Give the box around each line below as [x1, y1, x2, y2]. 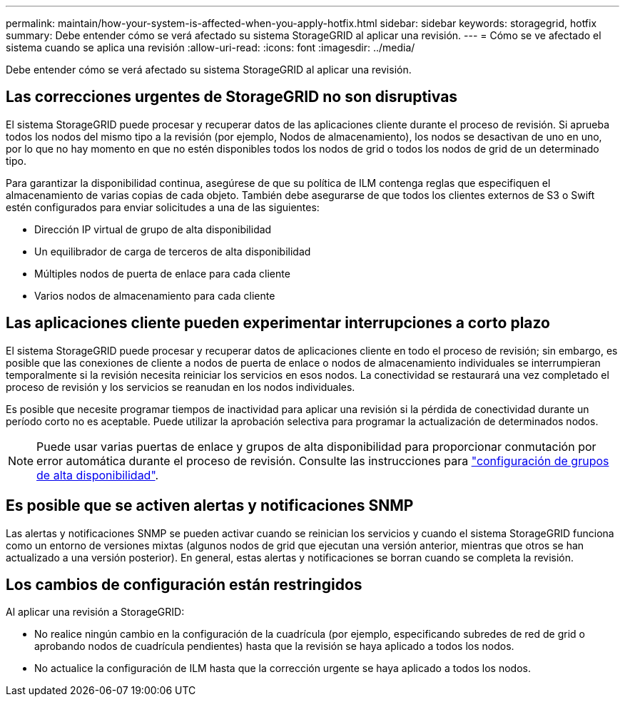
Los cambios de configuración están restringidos [6, 575, 362, 594]
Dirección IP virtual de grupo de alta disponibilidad [34, 223, 272, 235]
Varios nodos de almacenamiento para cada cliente [34, 289, 275, 302]
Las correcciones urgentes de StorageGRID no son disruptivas [6, 88, 458, 106]
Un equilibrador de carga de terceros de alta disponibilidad [34, 245, 311, 258]
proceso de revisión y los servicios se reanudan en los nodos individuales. [6, 380, 355, 393]
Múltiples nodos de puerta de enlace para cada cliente [34, 267, 290, 280]
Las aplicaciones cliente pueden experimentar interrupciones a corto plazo [6, 314, 551, 332]
